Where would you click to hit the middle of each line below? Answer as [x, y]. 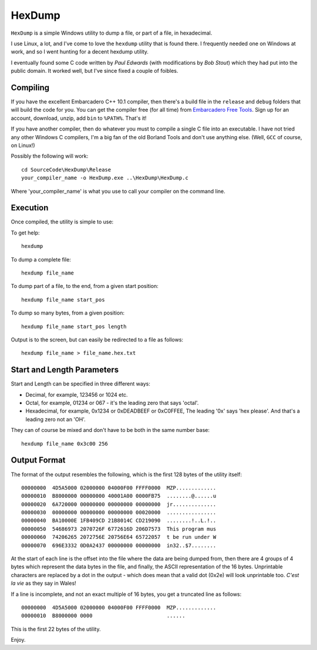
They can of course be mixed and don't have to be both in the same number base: [110, 430]
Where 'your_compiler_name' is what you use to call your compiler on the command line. [118, 191]
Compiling [30, 87]
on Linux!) [23, 145]
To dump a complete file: [41, 259]
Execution [30, 208]
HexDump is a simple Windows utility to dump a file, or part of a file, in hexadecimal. [112, 33]
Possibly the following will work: [50, 156]
